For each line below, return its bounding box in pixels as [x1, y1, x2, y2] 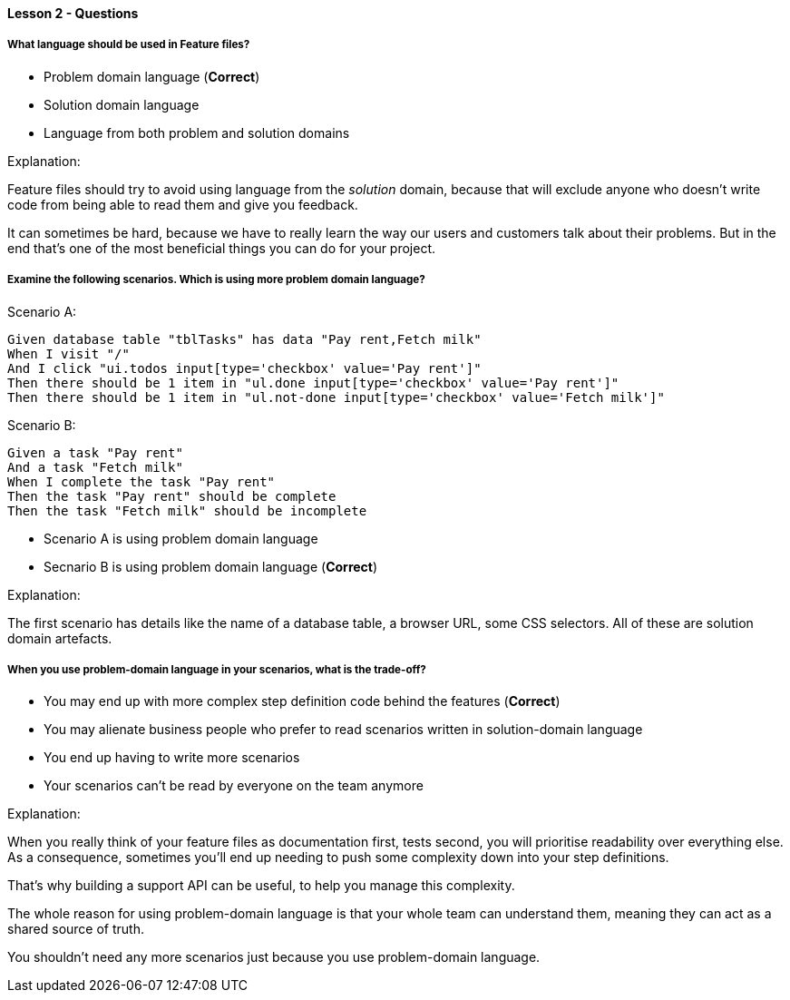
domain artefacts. [7, 630, 112, 646]
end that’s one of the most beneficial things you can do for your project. [7, 240, 436, 256]
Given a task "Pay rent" [7, 445, 183, 460]
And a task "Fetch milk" [7, 459, 183, 475]
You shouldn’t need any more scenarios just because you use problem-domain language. [7, 949, 541, 966]
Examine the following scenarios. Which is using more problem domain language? [7, 273, 425, 287]
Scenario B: [7, 417, 76, 433]
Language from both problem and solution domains [44, 124, 350, 141]
